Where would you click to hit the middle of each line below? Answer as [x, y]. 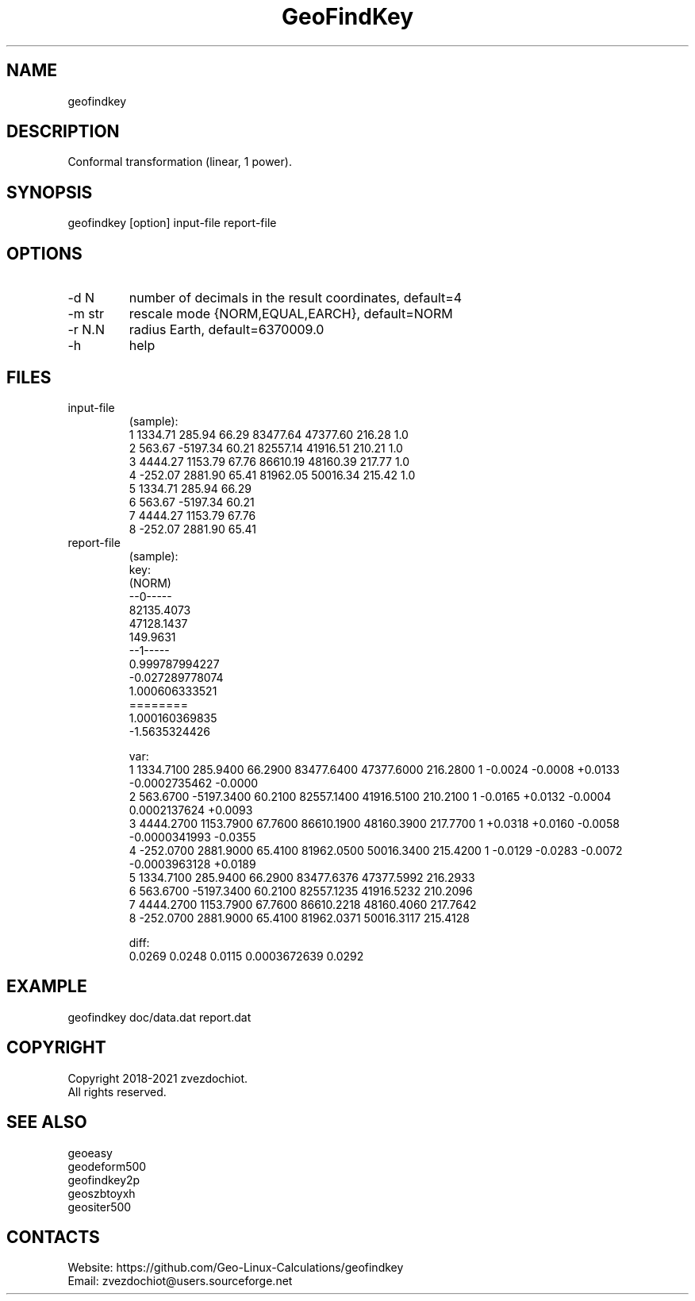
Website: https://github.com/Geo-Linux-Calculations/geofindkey [236, 1268]
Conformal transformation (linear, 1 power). [180, 162]
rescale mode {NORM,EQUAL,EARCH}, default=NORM [291, 314]
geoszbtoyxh [102, 1193]
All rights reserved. [117, 1091]
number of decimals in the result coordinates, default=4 [296, 298]
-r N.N [86, 330]
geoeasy [90, 1153]
